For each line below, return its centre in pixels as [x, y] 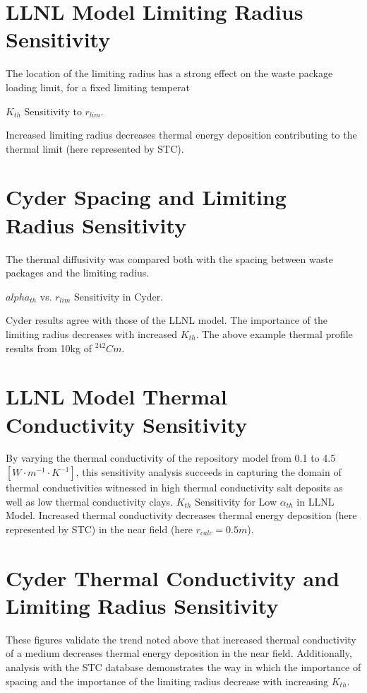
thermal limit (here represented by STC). [95, 148]
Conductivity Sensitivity [127, 424]
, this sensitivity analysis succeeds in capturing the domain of [209, 472]
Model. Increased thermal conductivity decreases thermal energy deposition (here [181, 515]
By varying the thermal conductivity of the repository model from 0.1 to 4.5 [171, 458]
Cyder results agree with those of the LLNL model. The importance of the [167, 320]
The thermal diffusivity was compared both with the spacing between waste [169, 258]
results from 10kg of [49, 348]
